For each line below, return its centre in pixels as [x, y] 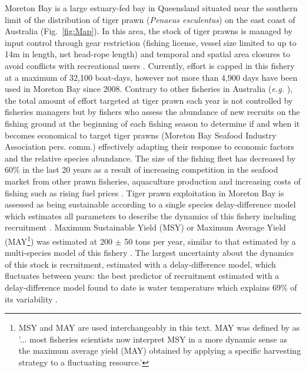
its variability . [31, 299]
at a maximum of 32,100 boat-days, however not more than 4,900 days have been [151, 77]
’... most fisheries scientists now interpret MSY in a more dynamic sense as [153, 339]
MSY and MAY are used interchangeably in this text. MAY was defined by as [159, 327]
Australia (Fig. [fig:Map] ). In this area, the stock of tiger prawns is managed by [149, 31]
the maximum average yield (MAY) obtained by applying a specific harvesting [160, 350]
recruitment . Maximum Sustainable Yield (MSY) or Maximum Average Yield [145, 227]
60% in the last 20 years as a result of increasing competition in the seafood [142, 169]
